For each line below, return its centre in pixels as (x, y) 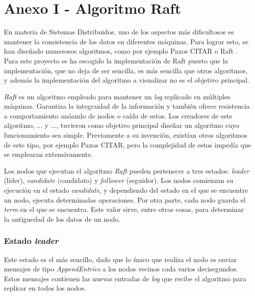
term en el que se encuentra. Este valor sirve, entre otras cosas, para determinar (124, 209)
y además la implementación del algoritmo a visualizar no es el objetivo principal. (127, 80)
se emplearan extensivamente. (48, 154)
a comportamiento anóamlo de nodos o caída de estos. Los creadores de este (118, 115)
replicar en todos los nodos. (45, 288)
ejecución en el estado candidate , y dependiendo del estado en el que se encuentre (126, 190)
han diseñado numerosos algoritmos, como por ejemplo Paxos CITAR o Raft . (121, 51)
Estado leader (31, 241)
